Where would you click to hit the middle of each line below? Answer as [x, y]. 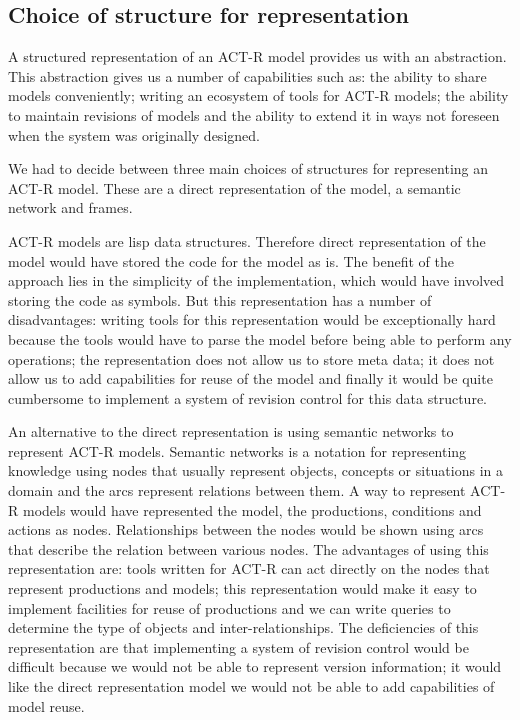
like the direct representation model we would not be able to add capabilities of [251, 686]
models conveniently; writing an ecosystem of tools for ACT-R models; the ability [258, 95]
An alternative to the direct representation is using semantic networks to [231, 431]
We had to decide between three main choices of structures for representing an [248, 168]
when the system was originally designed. [134, 134]
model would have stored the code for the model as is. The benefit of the [231, 260]
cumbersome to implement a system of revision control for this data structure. [247, 397]
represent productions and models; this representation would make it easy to [242, 588]
